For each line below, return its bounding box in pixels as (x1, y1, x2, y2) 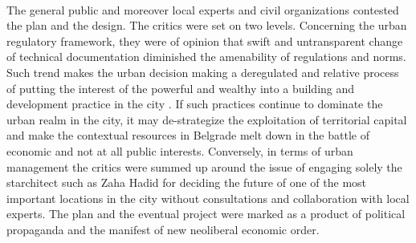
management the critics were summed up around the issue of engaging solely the (6, 158, 402, 175)
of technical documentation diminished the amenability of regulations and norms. (6, 48, 406, 65)
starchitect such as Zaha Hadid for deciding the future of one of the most (6, 174, 367, 191)
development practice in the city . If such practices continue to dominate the (6, 95, 383, 112)
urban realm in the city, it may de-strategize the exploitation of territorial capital (6, 111, 407, 128)
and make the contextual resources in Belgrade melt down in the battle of (6, 127, 369, 144)
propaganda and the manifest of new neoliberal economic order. (6, 221, 320, 237)
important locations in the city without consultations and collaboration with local (6, 189, 410, 206)
